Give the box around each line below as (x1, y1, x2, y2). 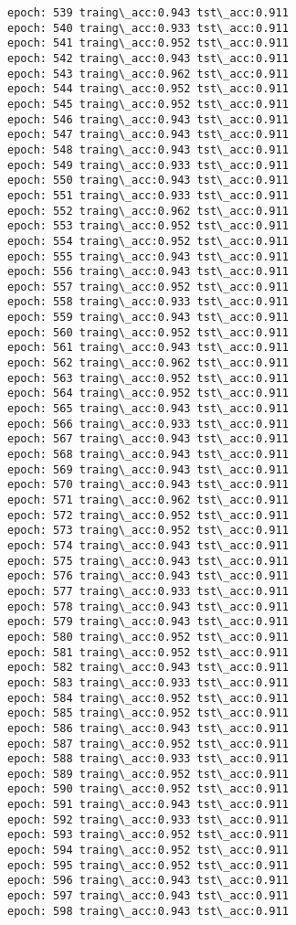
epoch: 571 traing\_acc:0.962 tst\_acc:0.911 (7, 494, 289, 506)
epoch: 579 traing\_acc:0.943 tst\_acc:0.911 (7, 615, 289, 629)
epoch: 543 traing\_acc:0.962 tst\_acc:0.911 (7, 67, 289, 80)
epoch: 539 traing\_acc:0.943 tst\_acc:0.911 (7, 6, 289, 19)
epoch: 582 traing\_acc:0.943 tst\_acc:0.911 (7, 661, 289, 675)
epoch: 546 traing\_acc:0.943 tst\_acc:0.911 (7, 112, 289, 126)
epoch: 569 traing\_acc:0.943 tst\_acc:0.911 (7, 462, 289, 476)
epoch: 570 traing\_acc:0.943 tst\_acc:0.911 (7, 478, 289, 492)
